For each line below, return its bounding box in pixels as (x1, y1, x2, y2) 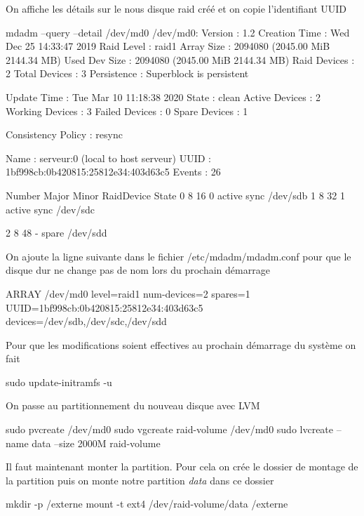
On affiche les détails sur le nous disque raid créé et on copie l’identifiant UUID (6, 1, 346, 15)
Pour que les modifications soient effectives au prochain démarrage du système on (6, 337, 356, 352)
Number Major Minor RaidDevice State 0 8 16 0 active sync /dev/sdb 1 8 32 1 (6, 187, 346, 202)
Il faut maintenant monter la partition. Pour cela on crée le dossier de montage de (6, 459, 358, 474)
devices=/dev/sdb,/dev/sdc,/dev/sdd (6, 314, 167, 329)
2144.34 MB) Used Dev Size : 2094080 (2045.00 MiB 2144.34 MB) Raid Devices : (6, 52, 355, 67)
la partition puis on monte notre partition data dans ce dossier (6, 472, 274, 487)
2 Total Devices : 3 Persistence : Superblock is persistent (6, 66, 249, 81)
